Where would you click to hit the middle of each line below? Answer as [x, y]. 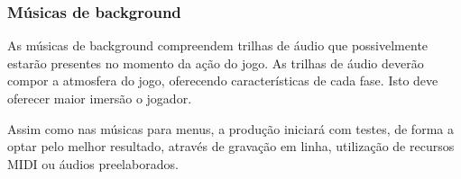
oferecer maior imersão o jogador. [100, 98]
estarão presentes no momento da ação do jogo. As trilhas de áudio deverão [216, 63]
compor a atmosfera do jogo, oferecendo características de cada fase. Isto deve [223, 81]
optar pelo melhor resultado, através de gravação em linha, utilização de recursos [231, 146]
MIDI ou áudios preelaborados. [93, 163]
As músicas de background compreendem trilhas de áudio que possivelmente [218, 45]
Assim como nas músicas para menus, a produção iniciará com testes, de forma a [230, 128]
